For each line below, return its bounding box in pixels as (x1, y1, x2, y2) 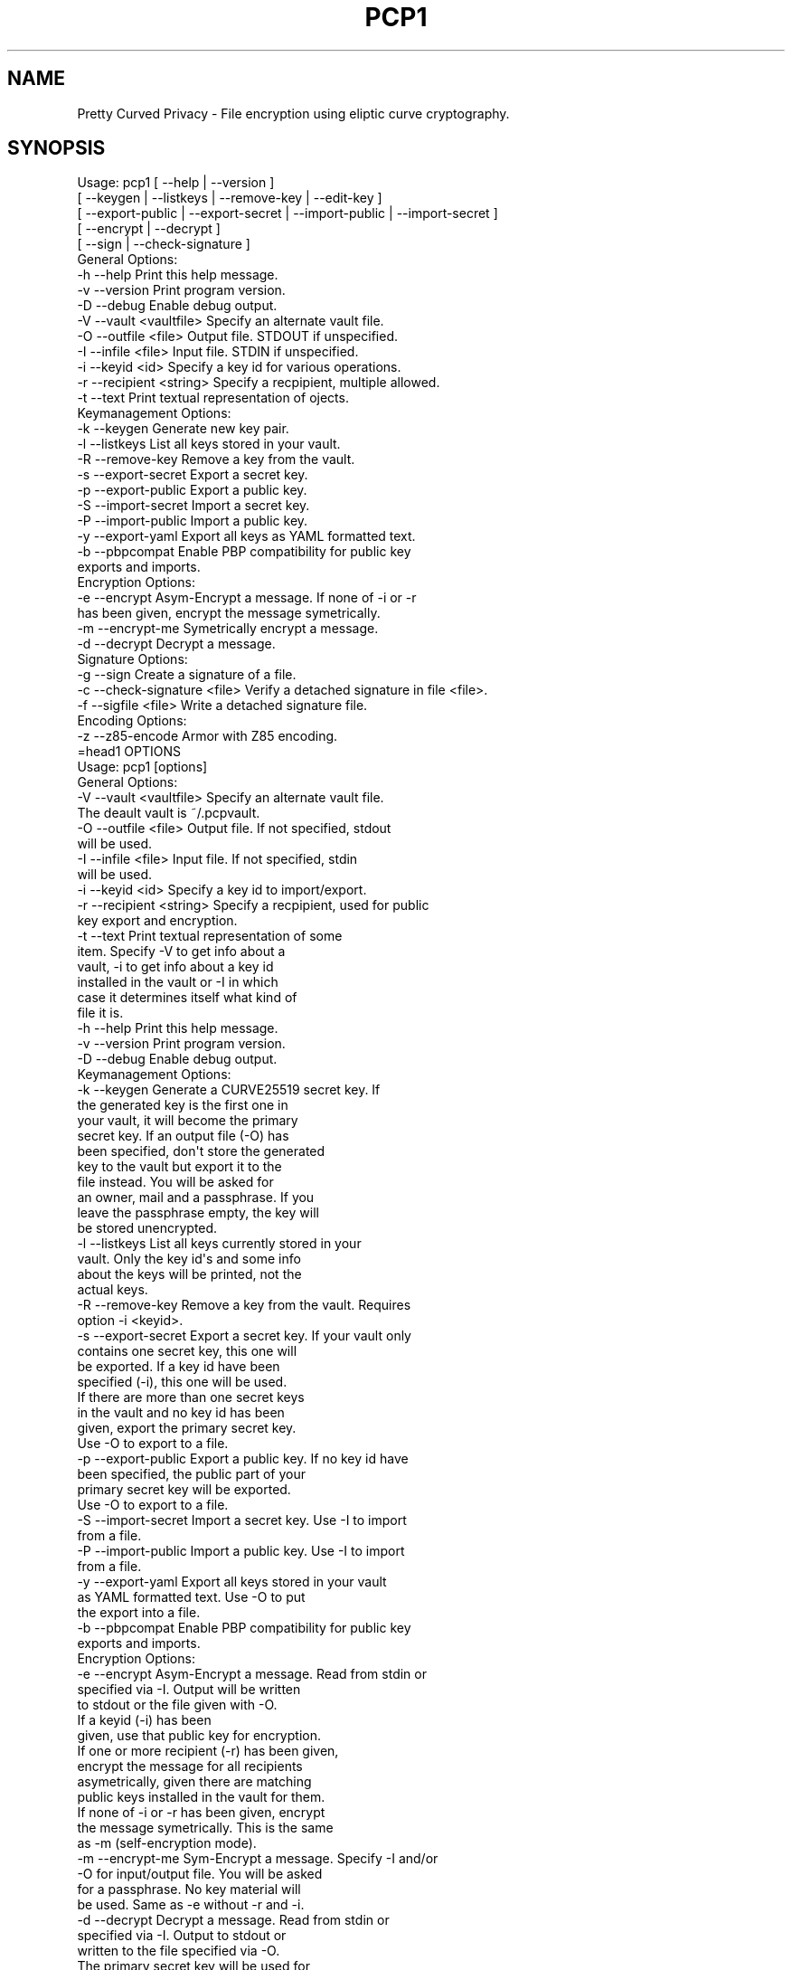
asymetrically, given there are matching (77, 1774, 312, 1790)
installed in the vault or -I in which (77, 974, 278, 990)
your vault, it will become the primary (77, 1113, 298, 1129)
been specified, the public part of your (77, 1466, 306, 1482)
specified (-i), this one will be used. (77, 1374, 288, 1390)
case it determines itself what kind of (77, 990, 297, 1006)
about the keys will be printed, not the (77, 1266, 302, 1283)
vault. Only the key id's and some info (77, 1251, 301, 1267)
